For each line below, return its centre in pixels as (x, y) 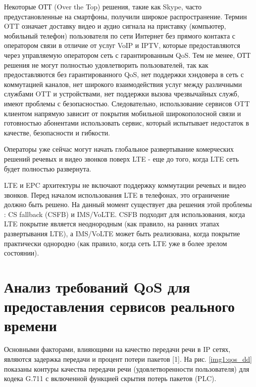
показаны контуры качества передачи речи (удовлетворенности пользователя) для (127, 368)
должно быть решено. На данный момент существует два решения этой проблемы (128, 204)
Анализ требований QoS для (97, 287)
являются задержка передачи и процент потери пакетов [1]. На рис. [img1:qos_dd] (128, 359)
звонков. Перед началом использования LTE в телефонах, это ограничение (117, 194)
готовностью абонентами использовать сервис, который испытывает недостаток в (127, 123)
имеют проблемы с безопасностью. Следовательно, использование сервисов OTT (127, 103)
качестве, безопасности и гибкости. (57, 132)
